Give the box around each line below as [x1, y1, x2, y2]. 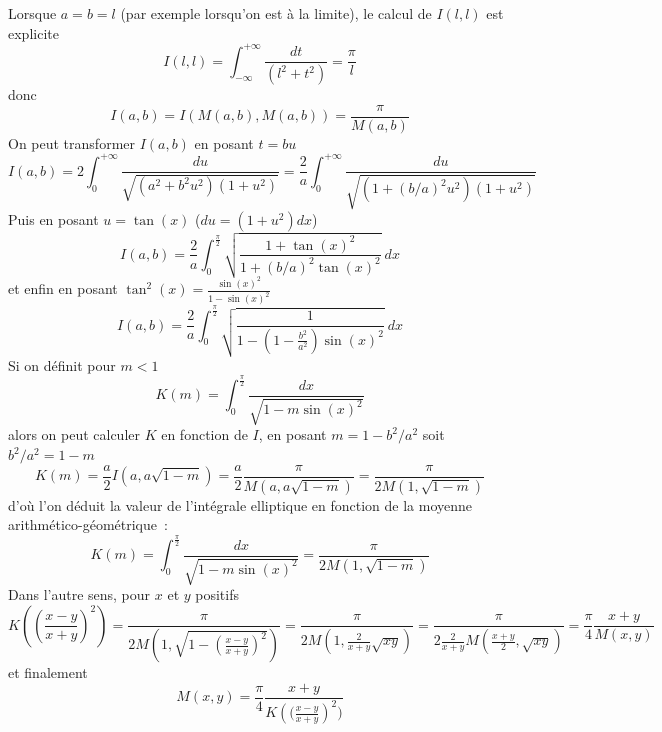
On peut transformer [8, 132, 135, 153]
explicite [8, 22, 59, 43]
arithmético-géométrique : [8, 514, 168, 535]
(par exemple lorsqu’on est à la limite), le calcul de [120, 3, 432, 23]
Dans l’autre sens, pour [8, 584, 151, 605]
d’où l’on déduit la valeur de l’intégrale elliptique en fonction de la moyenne [8, 494, 473, 515]
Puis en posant [8, 208, 99, 229]
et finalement [8, 662, 88, 683]
